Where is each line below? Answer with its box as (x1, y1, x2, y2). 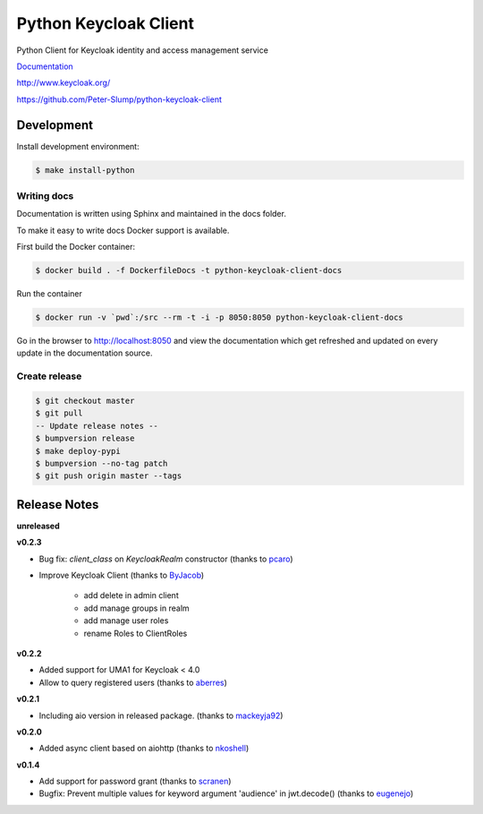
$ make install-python (35, 165, 135, 175)
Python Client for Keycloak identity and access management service (16, 45, 268, 56)
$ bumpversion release (35, 433, 135, 443)
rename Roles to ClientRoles (83, 628, 188, 638)
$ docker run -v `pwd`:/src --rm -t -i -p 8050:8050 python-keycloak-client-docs (35, 313, 404, 322)
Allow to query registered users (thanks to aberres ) (38, 677, 228, 688)
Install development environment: (16, 141, 140, 151)
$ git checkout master (35, 396, 135, 406)
